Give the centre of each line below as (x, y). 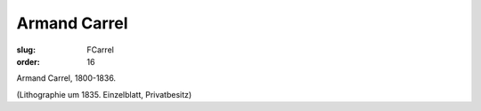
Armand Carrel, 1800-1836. (66, 78)
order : (28, 61)
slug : (26, 50)
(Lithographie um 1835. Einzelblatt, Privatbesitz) (104, 94)
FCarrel (101, 50)
